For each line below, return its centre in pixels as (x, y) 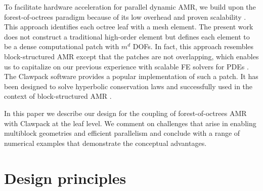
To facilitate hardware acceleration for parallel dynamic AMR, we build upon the (130, 7)
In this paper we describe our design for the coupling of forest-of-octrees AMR (125, 113)
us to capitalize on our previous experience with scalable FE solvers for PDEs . (126, 66)
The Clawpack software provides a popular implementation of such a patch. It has (131, 76)
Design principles (65, 178)
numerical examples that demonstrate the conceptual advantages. (105, 143)
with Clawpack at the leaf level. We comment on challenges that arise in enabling (130, 123)
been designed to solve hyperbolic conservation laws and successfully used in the (128, 86)
